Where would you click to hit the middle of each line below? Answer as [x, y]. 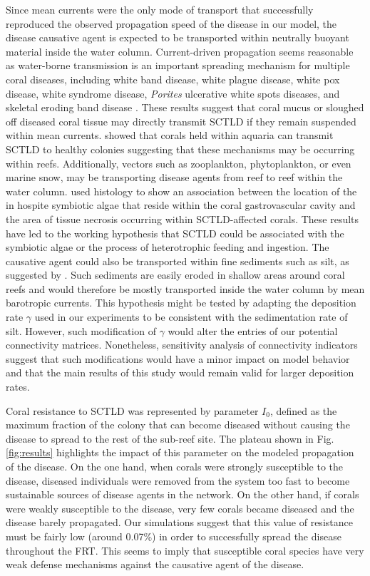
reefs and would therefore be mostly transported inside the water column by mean [185, 288]
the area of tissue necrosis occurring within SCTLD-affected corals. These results [183, 218]
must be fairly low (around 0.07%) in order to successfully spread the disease [174, 536]
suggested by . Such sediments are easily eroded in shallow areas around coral [175, 275]
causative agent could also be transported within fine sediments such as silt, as [178, 261]
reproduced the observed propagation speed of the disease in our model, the [171, 23]
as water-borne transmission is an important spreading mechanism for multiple [178, 65]
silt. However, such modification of [81, 330]
